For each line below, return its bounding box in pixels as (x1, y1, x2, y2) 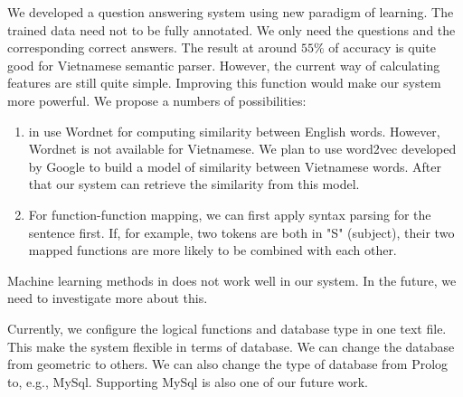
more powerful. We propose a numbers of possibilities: (7, 90, 307, 109)
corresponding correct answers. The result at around (7, 38, 298, 57)
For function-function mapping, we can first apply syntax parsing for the (28, 204, 431, 223)
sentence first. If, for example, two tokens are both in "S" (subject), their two (28, 222, 455, 241)
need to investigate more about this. (7, 288, 208, 307)
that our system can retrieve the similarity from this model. (28, 175, 360, 194)
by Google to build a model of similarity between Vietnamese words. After (28, 156, 441, 175)
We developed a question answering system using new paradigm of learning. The (7, 3, 454, 21)
